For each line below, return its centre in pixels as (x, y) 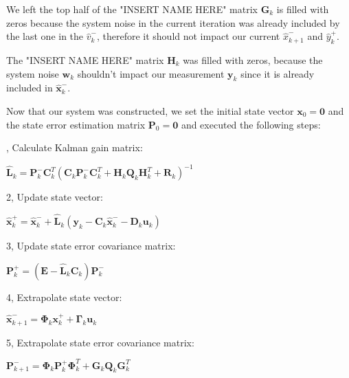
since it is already (278, 73)
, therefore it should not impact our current (188, 36)
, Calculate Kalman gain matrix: (75, 147)
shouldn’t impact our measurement (151, 73)
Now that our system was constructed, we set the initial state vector (150, 110)
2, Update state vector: (55, 197)
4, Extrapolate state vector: (64, 297)
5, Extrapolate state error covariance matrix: (100, 342)
